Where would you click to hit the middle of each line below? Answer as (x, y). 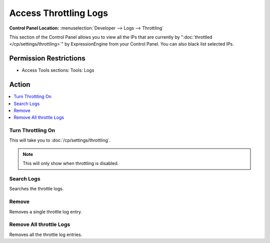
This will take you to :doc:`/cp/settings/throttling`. (60, 140)
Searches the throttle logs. (36, 189)
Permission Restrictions (47, 58)
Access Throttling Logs (59, 13)
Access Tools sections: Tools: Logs (58, 70)
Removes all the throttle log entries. (46, 234)
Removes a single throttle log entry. (46, 211)
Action (20, 85)
